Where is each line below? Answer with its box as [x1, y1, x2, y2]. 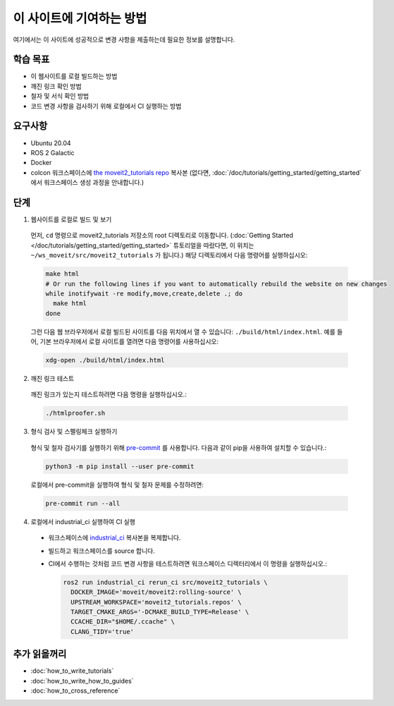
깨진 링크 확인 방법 [30, 82, 82, 90]
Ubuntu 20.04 [30, 138, 71, 147]
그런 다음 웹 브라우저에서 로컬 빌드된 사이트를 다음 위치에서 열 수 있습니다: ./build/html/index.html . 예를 [30, 327, 336, 336]
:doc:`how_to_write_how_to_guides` [30, 676, 134, 685]
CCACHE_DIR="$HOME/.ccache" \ [70, 618, 176, 626]
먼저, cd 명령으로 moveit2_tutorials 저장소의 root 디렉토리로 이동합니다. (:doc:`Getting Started [30, 231, 294, 240]
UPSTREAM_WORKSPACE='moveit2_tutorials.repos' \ [70, 598, 242, 606]
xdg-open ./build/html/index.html [45, 356, 165, 365]
